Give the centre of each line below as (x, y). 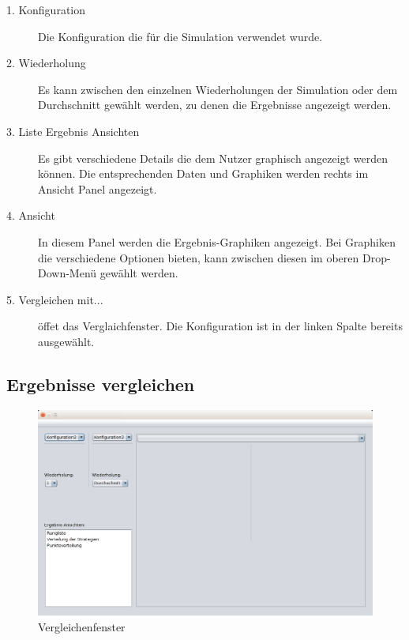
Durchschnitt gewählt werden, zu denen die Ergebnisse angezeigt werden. (215, 105)
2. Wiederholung (46, 63)
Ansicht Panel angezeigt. (98, 188)
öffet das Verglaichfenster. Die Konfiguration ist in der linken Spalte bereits (220, 326)
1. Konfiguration (46, 9)
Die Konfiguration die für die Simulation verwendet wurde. (180, 36)
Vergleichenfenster (82, 626)
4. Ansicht (31, 215)
